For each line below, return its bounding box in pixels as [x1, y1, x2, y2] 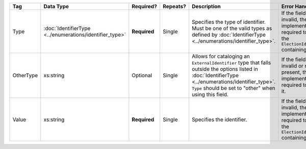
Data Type [43, 3, 69, 10]
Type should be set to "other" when [191, 84, 275, 92]
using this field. [191, 91, 229, 98]
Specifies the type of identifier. [191, 18, 266, 25]
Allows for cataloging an [191, 53, 250, 59]
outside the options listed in [191, 66, 259, 72]
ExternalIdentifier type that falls [191, 59, 271, 66]
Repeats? [162, 3, 186, 10]
